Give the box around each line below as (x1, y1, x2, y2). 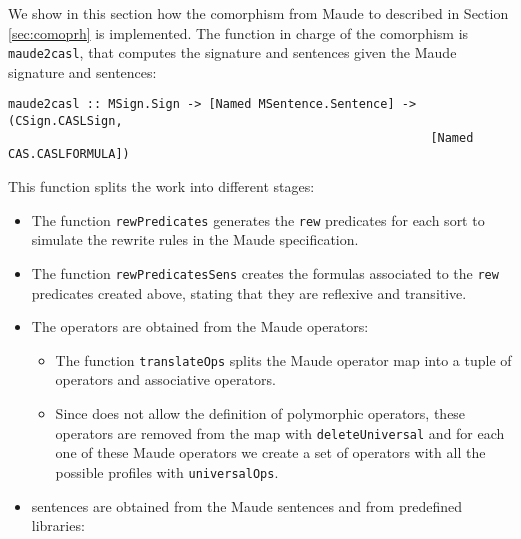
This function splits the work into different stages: (8, 176, 315, 197)
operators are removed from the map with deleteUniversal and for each (55, 422, 505, 443)
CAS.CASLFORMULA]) (8, 147, 130, 162)
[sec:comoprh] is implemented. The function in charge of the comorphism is (8, 22, 469, 43)
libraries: (31, 515, 85, 536)
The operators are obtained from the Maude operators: (31, 316, 369, 337)
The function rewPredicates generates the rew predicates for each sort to (31, 209, 485, 230)
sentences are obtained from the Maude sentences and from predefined (31, 495, 462, 516)
